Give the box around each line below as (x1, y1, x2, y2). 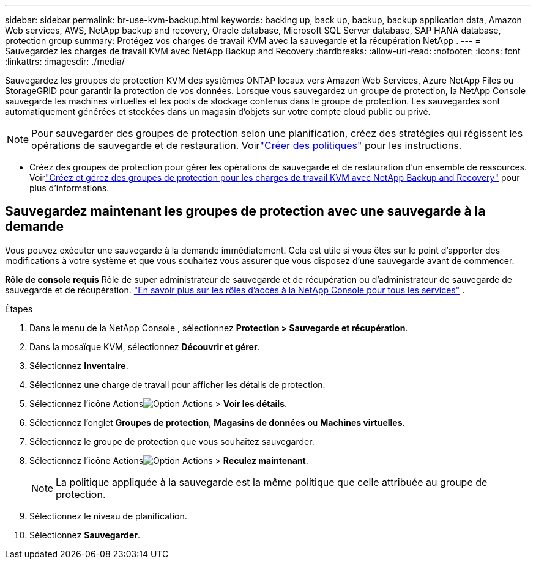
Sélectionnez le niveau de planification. (29, 510, 187, 521)
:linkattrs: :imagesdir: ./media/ (5, 56, 125, 67)
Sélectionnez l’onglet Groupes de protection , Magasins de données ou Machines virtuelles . (29, 417, 405, 428)
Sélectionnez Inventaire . (29, 360, 128, 371)
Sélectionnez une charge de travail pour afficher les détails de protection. (29, 379, 326, 390)
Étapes (5, 303, 33, 314)
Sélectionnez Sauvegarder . (29, 529, 140, 540)
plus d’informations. (29, 183, 110, 193)
